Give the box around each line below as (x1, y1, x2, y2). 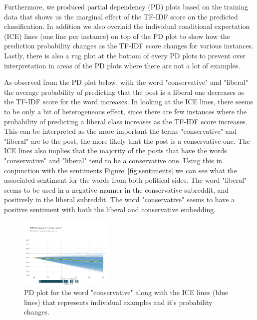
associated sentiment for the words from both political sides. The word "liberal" (4, 175, 247, 185)
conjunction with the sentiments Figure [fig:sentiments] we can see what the (4, 165, 237, 175)
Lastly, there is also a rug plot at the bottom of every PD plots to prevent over (4, 50, 246, 60)
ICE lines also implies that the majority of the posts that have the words (4, 145, 227, 156)
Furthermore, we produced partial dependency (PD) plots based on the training (4, 1, 249, 11)
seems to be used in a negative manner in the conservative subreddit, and (4, 184, 229, 195)
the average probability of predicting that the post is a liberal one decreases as (4, 86, 245, 97)
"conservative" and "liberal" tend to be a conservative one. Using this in (4, 155, 223, 165)
